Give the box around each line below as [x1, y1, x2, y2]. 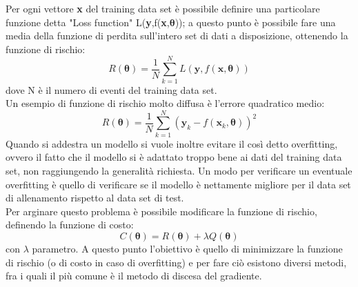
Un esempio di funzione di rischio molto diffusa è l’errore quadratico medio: [6, 96, 325, 110]
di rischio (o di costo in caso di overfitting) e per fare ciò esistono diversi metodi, [6, 255, 347, 269]
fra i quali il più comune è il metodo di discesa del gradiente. [6, 268, 262, 283]
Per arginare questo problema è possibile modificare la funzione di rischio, [6, 204, 317, 218]
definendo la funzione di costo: [6, 217, 134, 232]
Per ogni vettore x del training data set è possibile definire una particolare [6, 1, 320, 15]
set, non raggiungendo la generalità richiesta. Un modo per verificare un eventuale [6, 164, 352, 177]
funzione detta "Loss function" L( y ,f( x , [6, 14, 170, 29]
